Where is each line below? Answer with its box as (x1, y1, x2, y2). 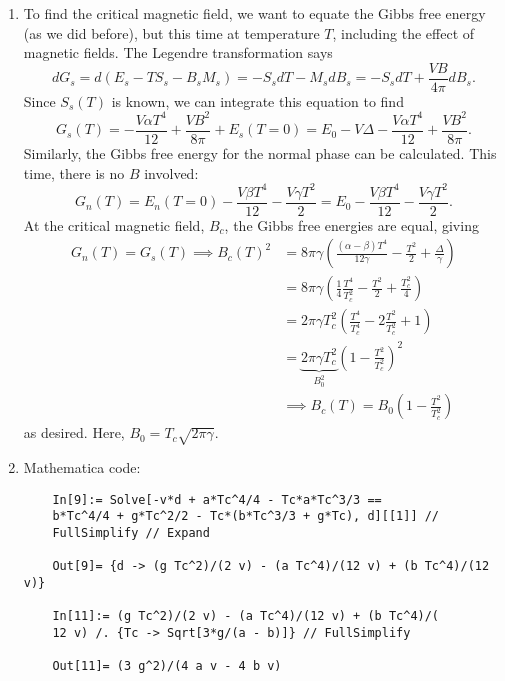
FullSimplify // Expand (52, 526, 210, 541)
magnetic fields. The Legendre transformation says (23, 42, 333, 63)
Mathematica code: (23, 457, 141, 478)
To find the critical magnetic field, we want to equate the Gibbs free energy (23, 3, 486, 23)
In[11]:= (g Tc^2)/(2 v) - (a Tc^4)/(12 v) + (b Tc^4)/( (52, 609, 440, 624)
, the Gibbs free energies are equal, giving (224, 214, 479, 235)
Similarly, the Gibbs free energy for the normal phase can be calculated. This (23, 143, 497, 163)
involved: (144, 162, 199, 183)
